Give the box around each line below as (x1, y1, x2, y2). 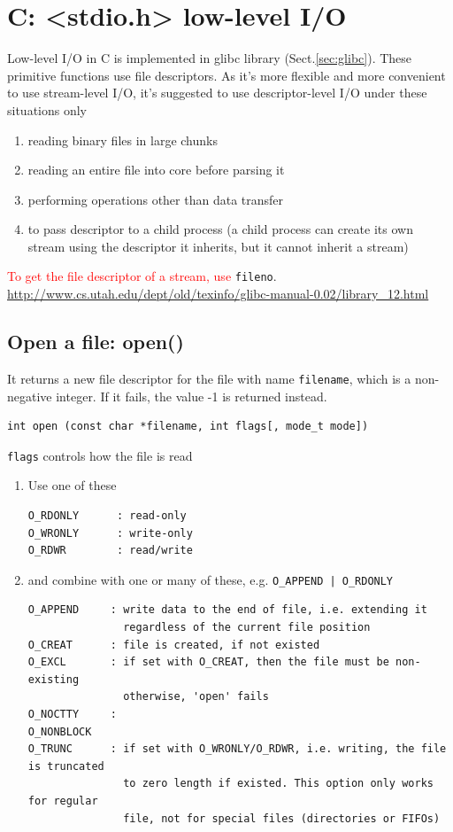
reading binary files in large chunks (27, 130, 218, 149)
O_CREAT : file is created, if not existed (27, 638, 320, 651)
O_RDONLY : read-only (27, 509, 187, 523)
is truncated (27, 759, 104, 773)
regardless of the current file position (123, 621, 371, 634)
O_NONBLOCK (27, 725, 92, 738)
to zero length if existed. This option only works (123, 777, 434, 790)
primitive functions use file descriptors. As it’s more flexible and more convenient (7, 66, 446, 84)
